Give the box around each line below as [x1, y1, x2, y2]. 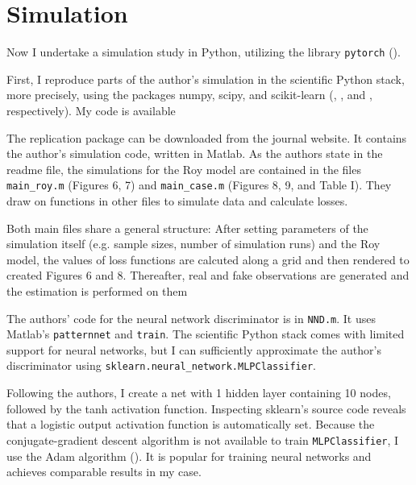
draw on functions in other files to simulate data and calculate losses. [6, 193, 348, 209]
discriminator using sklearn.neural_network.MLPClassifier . [6, 357, 316, 374]
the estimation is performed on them [6, 282, 188, 299]
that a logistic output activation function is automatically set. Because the [6, 416, 375, 433]
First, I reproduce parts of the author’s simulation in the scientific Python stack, [6, 70, 405, 87]
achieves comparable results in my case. [6, 463, 202, 480]
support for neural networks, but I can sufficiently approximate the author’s [6, 341, 381, 358]
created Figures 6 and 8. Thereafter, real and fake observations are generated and [6, 267, 410, 284]
